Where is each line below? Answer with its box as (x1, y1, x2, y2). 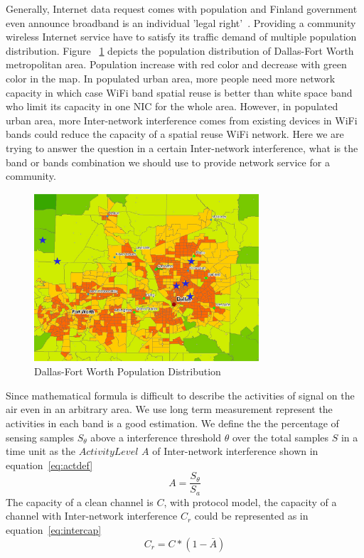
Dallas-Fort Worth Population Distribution (34, 364, 221, 379)
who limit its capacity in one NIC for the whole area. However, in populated (6, 99, 338, 114)
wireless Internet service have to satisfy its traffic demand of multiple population (6, 29, 357, 44)
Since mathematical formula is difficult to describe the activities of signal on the (6, 387, 355, 402)
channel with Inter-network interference (6, 508, 178, 523)
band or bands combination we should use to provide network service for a (6, 154, 330, 169)
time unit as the (6, 444, 76, 458)
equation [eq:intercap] (6, 522, 102, 537)
